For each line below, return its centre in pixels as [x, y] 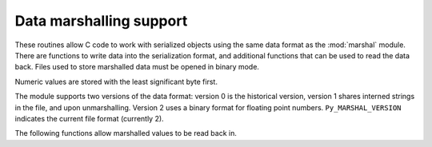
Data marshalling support [101, 21]
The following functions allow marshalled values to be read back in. [126, 133]
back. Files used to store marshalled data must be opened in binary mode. [137, 67]
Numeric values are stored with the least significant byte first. [116, 81]
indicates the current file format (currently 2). [89, 118]
